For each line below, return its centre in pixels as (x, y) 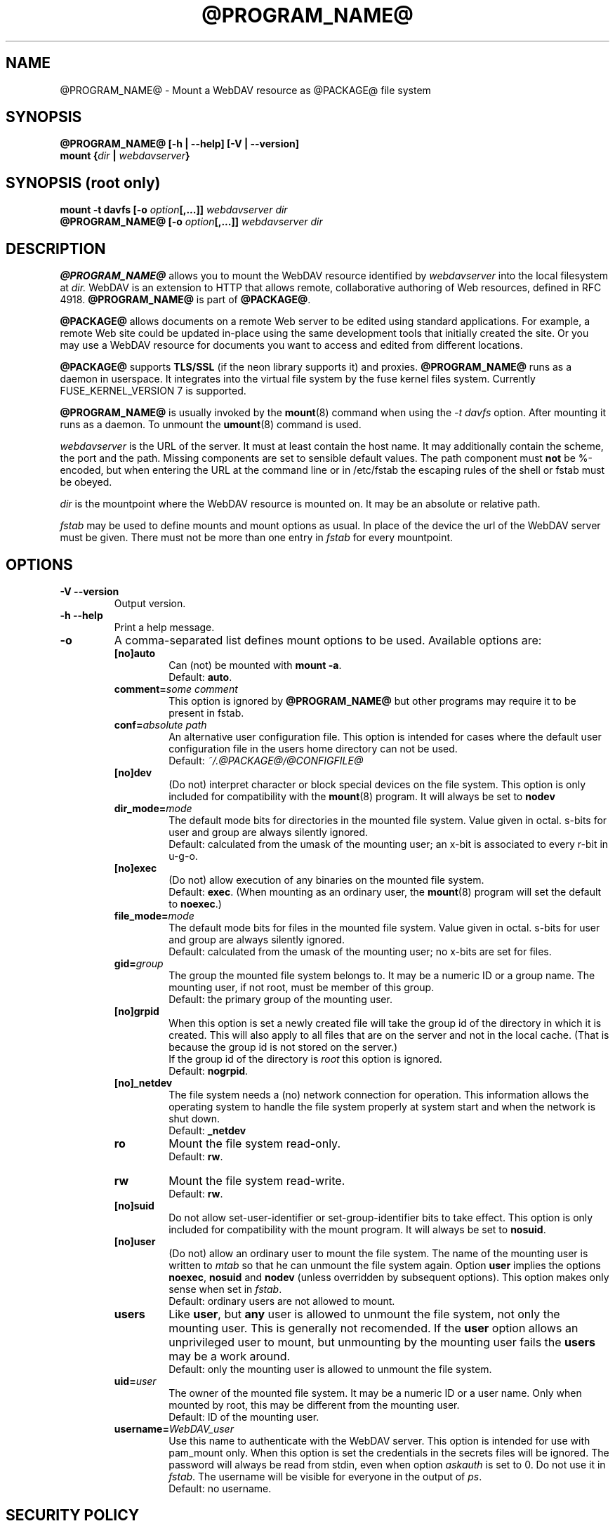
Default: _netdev (207, 1130)
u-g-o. (183, 856)
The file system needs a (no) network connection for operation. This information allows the (379, 1094)
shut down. (194, 1118)
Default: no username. (220, 1488)
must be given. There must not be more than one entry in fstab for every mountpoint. (257, 538)
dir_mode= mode (153, 808)
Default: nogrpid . (209, 1070)
